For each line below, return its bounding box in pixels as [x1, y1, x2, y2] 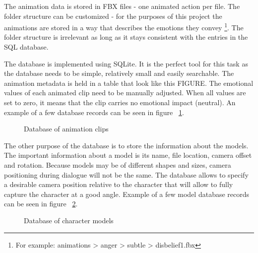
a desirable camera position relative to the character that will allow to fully [4, 179, 233, 190]
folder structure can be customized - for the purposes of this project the [4, 10, 222, 21]
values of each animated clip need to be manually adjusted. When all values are [4, 87, 246, 98]
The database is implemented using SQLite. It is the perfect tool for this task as [4, 58, 248, 68]
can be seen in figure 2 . [4, 198, 78, 209]
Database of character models [24, 215, 114, 225]
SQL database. [4, 42, 49, 52]
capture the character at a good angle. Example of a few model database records [4, 189, 250, 199]
